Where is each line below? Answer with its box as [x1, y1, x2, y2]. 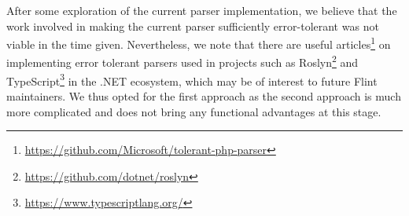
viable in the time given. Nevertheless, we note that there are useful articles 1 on [6, 34, 391, 52]
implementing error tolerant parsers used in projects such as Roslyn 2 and [6, 52, 359, 71]
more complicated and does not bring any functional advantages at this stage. [6, 103, 381, 119]
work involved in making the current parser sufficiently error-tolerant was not [6, 17, 379, 34]
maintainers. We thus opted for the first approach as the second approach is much [6, 87, 401, 104]
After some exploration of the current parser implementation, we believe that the [6, 2, 397, 18]
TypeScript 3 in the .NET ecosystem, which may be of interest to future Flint [6, 70, 378, 89]
